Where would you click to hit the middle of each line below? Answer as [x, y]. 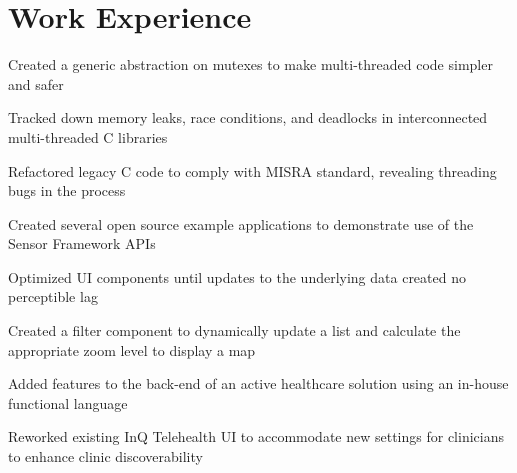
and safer [36, 83]
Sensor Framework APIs [82, 243]
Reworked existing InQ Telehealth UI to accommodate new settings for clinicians [256, 436]
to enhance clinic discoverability [105, 456]
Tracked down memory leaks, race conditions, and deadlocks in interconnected [248, 117]
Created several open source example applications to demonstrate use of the [241, 223]
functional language [68, 402]
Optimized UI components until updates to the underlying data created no [237, 276]
